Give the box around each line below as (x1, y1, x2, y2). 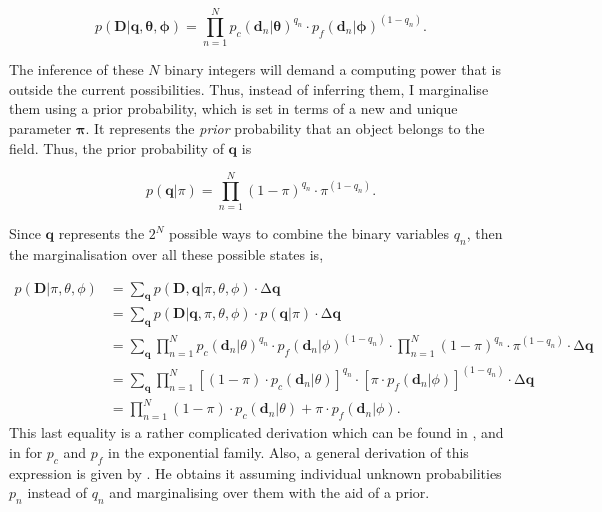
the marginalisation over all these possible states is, (9, 244, 324, 265)
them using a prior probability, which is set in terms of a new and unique (9, 98, 458, 119)
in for (9, 441, 43, 462)
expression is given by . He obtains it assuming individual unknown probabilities (9, 462, 502, 483)
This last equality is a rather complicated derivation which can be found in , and (9, 422, 504, 443)
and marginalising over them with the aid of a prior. (109, 482, 430, 503)
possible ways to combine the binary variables (169, 223, 450, 244)
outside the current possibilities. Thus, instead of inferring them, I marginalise (9, 78, 489, 99)
